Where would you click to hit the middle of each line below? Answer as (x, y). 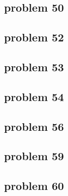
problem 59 (34, 156)
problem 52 (34, 37)
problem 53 (34, 66)
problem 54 (34, 96)
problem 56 (34, 126)
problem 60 (34, 186)
